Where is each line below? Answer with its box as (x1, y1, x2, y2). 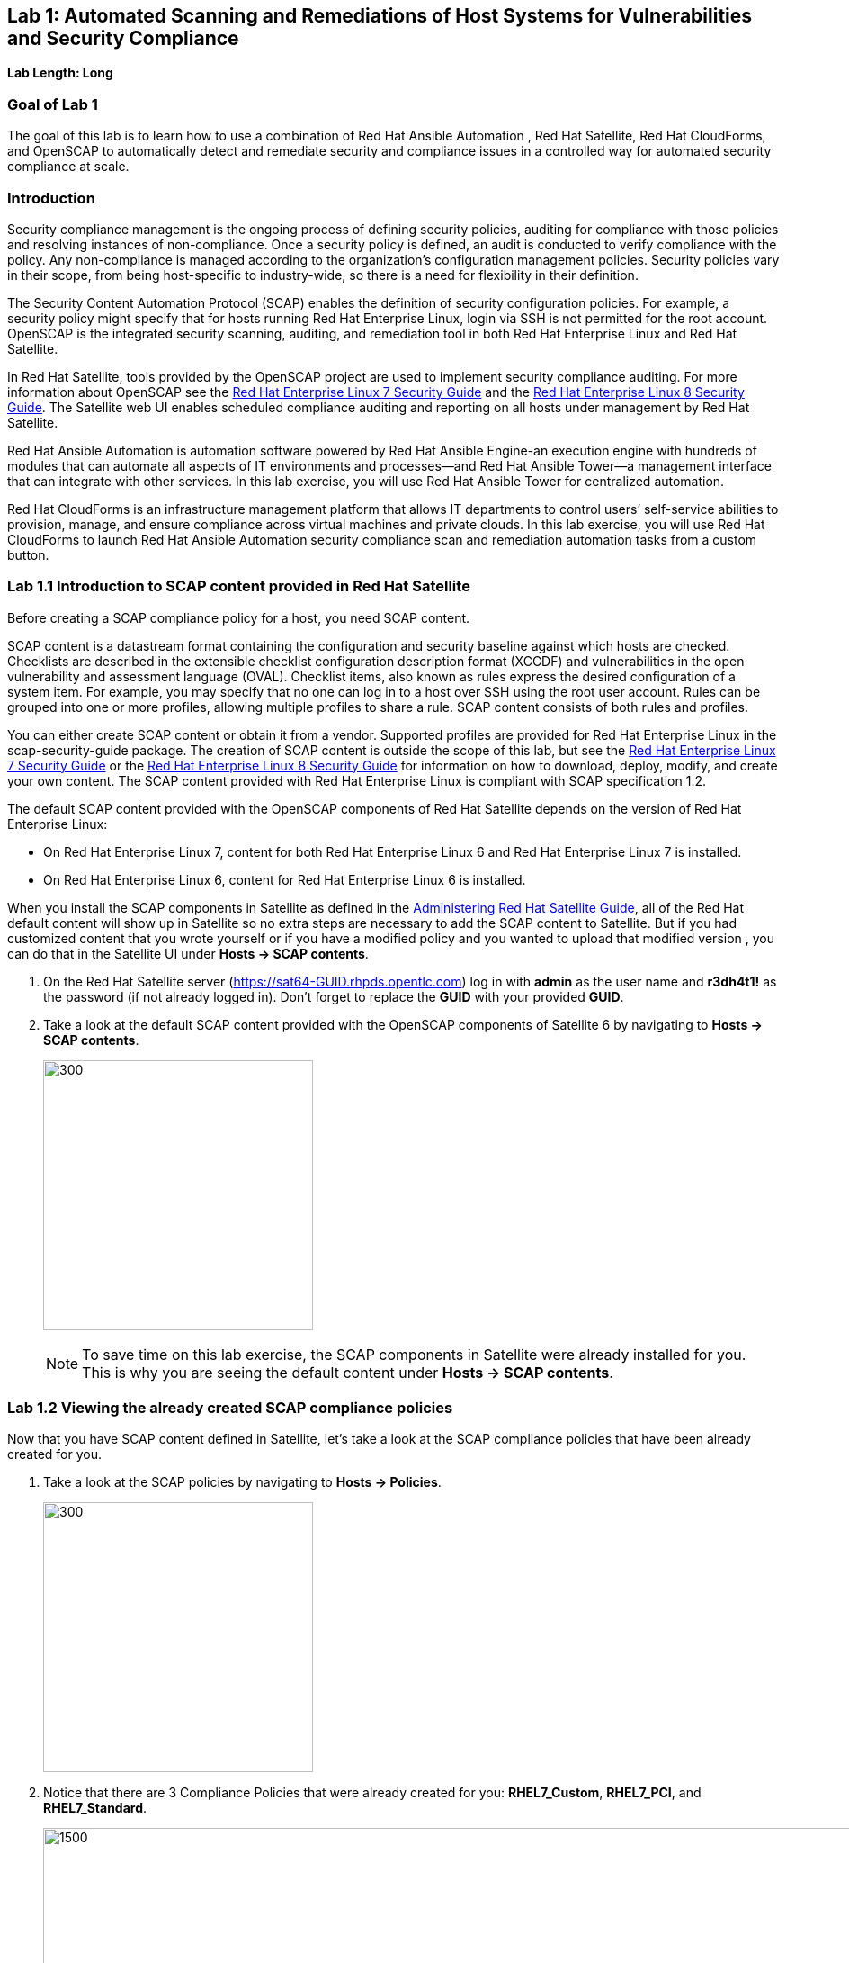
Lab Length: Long (7, 65, 113, 81)
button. (7, 546, 49, 563)
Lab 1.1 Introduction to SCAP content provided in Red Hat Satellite (7, 577, 470, 596)
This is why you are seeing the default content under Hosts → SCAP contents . (82, 1363, 613, 1382)
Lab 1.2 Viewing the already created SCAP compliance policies (7, 1399, 453, 1418)
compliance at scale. (7, 158, 130, 175)
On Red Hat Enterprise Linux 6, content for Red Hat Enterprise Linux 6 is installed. (43, 871, 526, 887)
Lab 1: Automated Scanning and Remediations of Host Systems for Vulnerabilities (7, 5, 753, 27)
